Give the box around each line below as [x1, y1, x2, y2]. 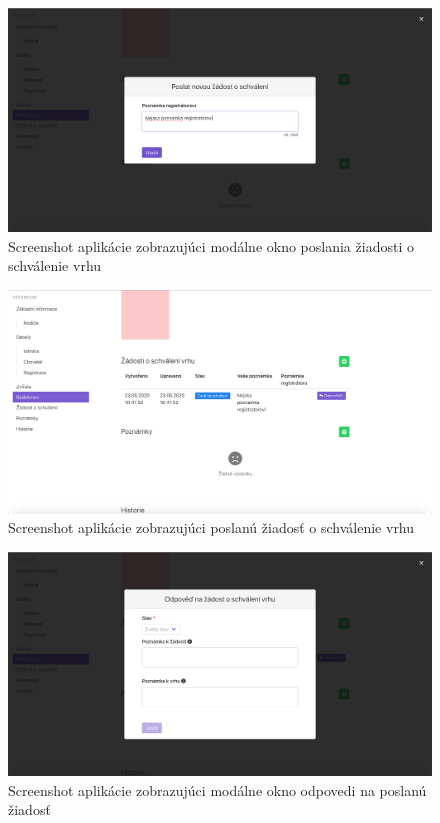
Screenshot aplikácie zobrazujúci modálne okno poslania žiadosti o [8, 235, 414, 256]
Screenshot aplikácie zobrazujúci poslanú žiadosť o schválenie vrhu [8, 517, 415, 538]
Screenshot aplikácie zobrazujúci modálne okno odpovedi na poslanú [8, 779, 427, 800]
